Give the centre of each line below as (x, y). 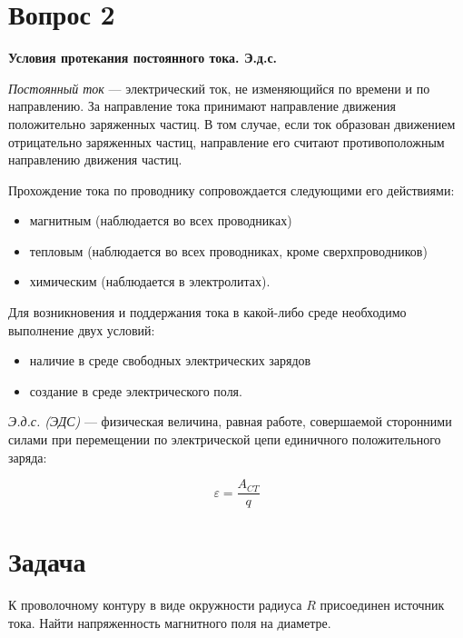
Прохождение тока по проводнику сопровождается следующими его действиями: (231, 189)
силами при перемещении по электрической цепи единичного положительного (225, 439)
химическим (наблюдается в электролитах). (150, 281)
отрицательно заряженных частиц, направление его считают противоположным (227, 141)
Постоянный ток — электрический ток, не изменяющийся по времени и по (219, 88)
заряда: (28, 457)
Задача (47, 561)
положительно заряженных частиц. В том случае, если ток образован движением (232, 123)
